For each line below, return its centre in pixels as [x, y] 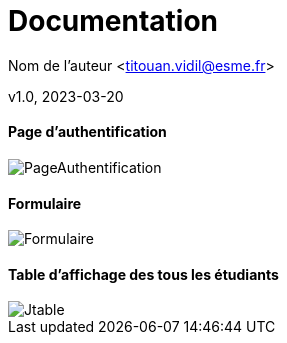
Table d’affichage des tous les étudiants [143, 274]
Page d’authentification [87, 132]
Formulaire [45, 203]
